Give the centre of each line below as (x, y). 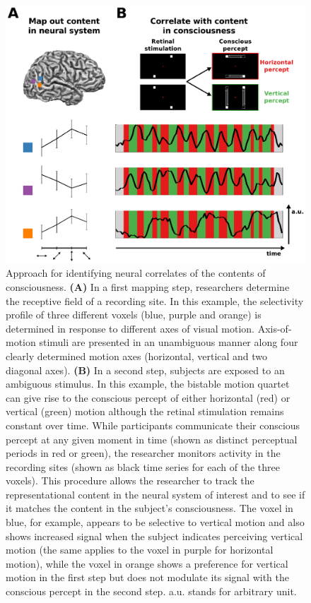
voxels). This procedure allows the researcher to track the (130, 480)
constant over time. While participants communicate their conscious (153, 425)
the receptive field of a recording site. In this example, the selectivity (155, 300)
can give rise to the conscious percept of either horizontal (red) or (148, 397)
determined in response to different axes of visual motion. (130, 328)
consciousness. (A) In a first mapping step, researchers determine (148, 286)
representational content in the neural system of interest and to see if (155, 494)
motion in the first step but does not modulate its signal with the (147, 577)
